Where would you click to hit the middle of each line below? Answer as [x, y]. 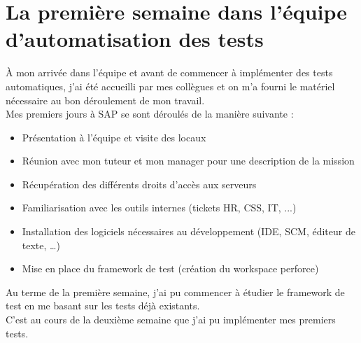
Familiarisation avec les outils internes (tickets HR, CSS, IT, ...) [159, 208]
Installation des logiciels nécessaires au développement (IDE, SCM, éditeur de [189, 231]
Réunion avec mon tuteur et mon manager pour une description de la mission [188, 161]
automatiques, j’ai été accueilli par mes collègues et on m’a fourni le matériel [170, 86]
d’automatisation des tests [135, 39]
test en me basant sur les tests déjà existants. [103, 306]
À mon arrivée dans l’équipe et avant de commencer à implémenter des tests [169, 72]
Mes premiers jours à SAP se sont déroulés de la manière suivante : [150, 114]
